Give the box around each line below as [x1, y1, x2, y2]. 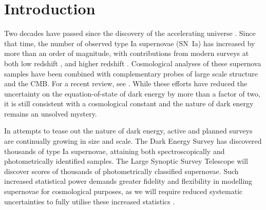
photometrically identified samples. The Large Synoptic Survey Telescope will [4, 156, 249, 166]
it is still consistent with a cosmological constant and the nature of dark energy [4, 98, 254, 109]
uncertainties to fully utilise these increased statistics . [4, 196, 175, 206]
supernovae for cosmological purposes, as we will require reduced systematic [4, 186, 243, 197]
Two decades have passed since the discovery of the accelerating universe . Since [4, 28, 256, 39]
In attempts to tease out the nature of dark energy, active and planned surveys [4, 125, 253, 136]
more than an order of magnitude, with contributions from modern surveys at [4, 48, 249, 59]
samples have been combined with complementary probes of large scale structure [4, 68, 258, 79]
